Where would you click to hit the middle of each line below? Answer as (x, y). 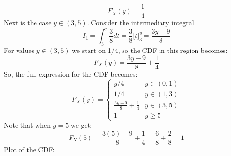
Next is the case (28, 23)
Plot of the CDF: (29, 149)
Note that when (27, 125)
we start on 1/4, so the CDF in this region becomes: (150, 50)
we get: (81, 125)
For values (19, 50)
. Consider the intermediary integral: (141, 23)
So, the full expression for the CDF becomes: (71, 74)
